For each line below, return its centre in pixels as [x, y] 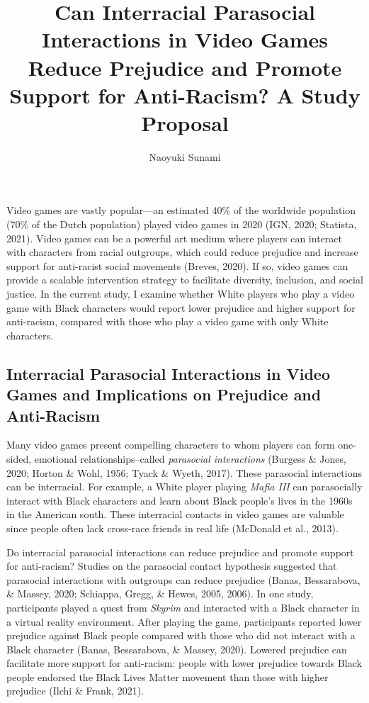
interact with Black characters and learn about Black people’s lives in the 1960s [180, 500]
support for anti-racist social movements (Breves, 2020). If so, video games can [177, 265]
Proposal [185, 122]
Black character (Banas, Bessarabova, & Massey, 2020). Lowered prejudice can [177, 649]
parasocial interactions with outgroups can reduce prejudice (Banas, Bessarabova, [183, 579]
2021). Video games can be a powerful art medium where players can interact [174, 238]
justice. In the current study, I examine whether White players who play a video [181, 294]
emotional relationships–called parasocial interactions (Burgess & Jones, [190, 458]
